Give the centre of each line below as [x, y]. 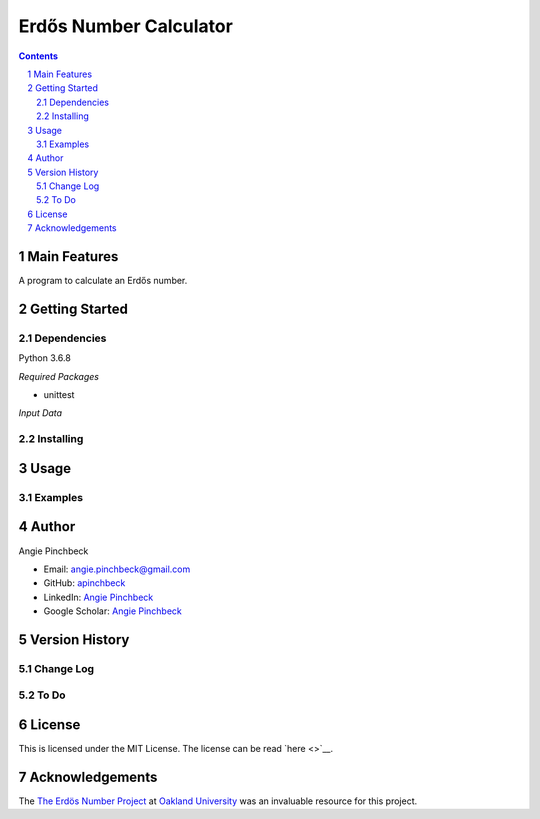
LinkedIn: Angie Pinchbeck [98, 597]
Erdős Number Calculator [126, 26]
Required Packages [59, 376]
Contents [38, 56]
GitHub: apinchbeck [84, 583]
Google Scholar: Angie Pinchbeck [112, 611]
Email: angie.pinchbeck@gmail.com [117, 569]
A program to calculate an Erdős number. [103, 281]
